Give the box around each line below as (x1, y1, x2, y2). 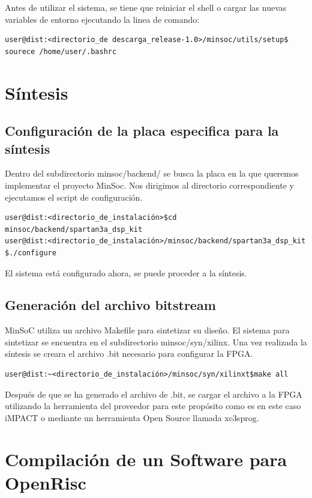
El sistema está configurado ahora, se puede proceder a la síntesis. (5, 266, 247, 279)
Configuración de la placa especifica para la (5, 121, 279, 140)
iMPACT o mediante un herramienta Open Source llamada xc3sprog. (5, 411, 259, 424)
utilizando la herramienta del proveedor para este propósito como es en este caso (5, 399, 301, 412)
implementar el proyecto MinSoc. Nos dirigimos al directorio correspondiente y (5, 178, 294, 191)
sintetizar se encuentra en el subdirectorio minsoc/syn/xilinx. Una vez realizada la (5, 335, 307, 348)
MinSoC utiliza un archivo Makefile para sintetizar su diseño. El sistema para (5, 324, 290, 336)
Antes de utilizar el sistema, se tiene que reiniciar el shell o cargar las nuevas (5, 1, 287, 13)
